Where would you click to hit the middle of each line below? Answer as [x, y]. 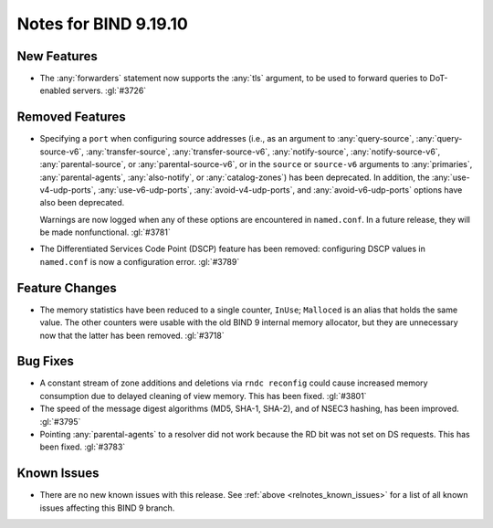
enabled [55, 90]
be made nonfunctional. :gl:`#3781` [105, 232]
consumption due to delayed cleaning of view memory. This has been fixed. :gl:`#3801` [203, 396]
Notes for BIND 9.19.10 [103, 24]
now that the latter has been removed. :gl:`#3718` [132, 335]
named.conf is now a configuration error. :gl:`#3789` [140, 261]
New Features [57, 56]
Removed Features [72, 117]
